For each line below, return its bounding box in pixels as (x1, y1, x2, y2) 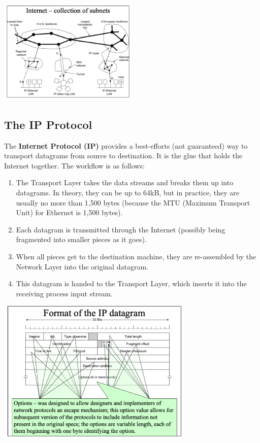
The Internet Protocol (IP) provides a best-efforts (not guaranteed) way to (4, 140, 248, 151)
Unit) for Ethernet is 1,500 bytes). (16, 207, 123, 218)
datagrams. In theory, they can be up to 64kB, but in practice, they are (16, 187, 239, 197)
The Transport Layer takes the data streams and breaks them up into (16, 177, 234, 188)
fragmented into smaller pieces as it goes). (16, 234, 147, 245)
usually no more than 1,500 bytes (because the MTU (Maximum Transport (16, 197, 250, 208)
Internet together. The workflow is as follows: (4, 160, 145, 171)
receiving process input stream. (16, 288, 113, 298)
